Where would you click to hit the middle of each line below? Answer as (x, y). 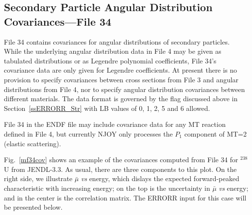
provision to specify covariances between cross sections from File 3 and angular (121, 79)
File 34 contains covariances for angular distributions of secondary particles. (117, 41)
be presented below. (33, 207)
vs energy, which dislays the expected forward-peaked (160, 178)
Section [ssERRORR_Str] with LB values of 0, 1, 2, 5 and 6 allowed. (107, 108)
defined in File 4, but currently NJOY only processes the (88, 133)
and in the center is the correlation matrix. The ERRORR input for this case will (125, 197)
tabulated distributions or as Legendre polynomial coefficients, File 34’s (110, 60)
